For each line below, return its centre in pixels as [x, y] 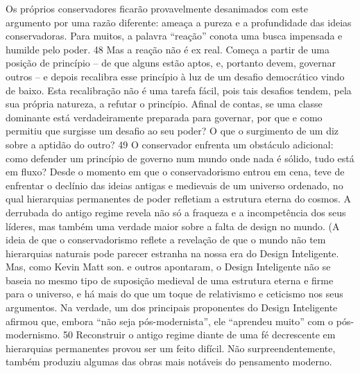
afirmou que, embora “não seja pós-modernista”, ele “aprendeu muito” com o [170, 321]
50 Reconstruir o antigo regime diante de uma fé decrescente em [199, 335]
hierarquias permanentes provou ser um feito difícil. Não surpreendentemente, [171, 348]
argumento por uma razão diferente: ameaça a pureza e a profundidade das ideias [179, 22]
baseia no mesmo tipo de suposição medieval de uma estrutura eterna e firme [170, 280]
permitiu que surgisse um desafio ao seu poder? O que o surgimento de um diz [172, 131]
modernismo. [33, 335]
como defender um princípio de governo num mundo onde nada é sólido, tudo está [180, 158]
